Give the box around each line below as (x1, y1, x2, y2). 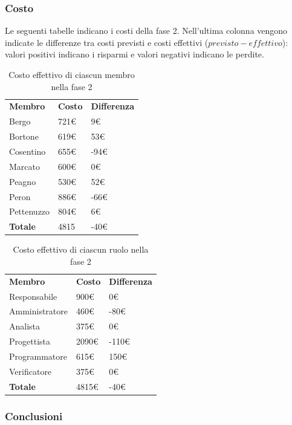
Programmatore (9, 349, 67, 362)
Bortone (9, 130, 39, 143)
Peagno (9, 175, 36, 187)
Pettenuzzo (9, 205, 50, 218)
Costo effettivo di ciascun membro (8, 68, 135, 80)
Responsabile (9, 290, 57, 302)
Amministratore (9, 305, 68, 317)
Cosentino (9, 144, 46, 157)
